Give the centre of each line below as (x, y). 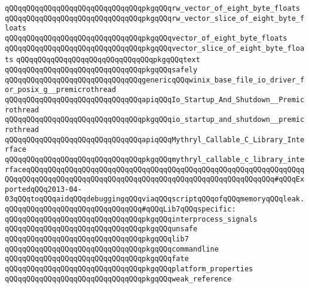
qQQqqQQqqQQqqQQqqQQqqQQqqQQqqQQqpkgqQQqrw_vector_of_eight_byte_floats (152, 8)
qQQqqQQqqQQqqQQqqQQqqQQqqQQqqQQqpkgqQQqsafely (101, 70)
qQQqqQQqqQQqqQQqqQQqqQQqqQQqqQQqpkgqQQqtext (108, 60)
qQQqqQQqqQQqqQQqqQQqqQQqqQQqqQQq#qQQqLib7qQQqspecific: (120, 209)
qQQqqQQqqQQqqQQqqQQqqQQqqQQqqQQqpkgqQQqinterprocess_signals (131, 219)
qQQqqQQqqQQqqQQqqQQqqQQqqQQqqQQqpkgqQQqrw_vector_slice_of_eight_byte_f (155, 18)
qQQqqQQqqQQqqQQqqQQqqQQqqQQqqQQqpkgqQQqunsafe (101, 229)
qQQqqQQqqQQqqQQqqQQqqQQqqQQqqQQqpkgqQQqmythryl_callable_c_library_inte (155, 159)
